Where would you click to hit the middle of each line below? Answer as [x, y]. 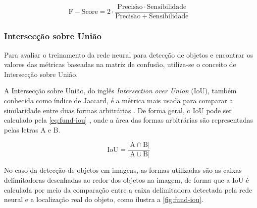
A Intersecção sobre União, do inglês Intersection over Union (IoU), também [120, 91]
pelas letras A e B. [32, 129]
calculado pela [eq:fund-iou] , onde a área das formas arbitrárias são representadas [128, 120]
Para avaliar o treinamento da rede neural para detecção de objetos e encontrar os [128, 54]
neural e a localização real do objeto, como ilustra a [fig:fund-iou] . [104, 199]
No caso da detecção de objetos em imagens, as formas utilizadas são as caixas [123, 170]
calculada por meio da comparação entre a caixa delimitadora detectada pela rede [128, 189]
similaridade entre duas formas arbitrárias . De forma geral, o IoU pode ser [118, 110]
